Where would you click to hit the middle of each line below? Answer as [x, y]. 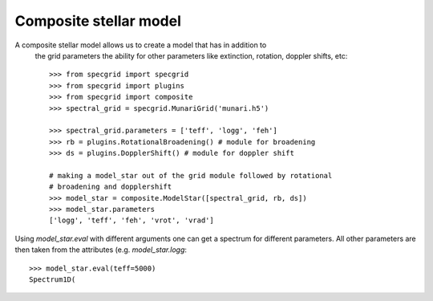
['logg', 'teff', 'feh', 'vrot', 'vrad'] [132, 220]
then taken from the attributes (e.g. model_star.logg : [101, 250]
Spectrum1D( [53, 279]
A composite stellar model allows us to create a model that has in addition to [141, 45]
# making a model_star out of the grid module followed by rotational [191, 175]
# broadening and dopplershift [111, 187]
